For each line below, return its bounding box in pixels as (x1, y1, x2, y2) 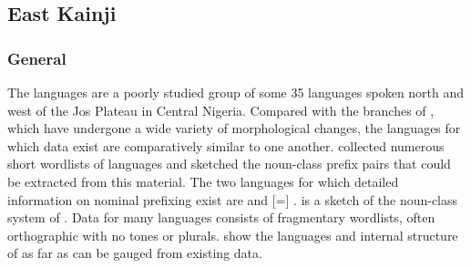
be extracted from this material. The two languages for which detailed (7, 171, 399, 191)
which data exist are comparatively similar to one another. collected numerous (7, 136, 445, 155)
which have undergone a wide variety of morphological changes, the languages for (7, 119, 461, 138)
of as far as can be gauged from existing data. (7, 243, 262, 263)
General (7, 46, 67, 69)
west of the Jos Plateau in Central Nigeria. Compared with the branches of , (7, 100, 435, 119)
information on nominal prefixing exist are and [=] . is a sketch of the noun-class (7, 190, 458, 209)
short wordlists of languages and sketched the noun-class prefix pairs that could (7, 154, 451, 173)
